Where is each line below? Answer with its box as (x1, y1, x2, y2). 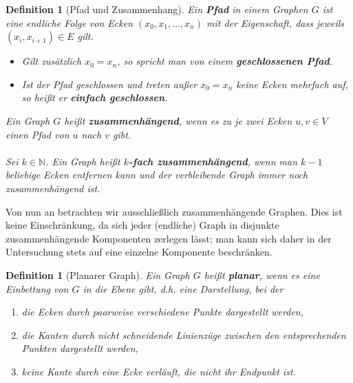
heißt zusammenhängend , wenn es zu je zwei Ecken (64, 113, 292, 127)
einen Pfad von (6, 127, 69, 141)
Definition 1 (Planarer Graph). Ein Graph (6, 267, 190, 282)
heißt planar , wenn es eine (204, 267, 320, 282)
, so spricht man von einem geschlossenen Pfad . (117, 54, 333, 68)
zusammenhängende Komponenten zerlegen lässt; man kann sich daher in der (6, 231, 332, 245)
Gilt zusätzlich (21, 54, 82, 68)
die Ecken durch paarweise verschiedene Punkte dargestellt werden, (21, 304, 303, 319)
